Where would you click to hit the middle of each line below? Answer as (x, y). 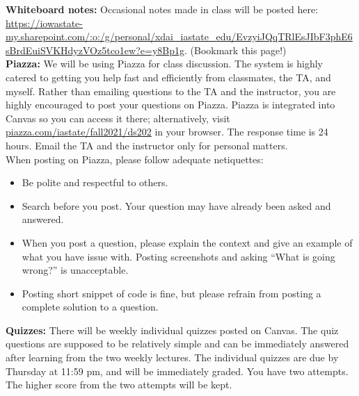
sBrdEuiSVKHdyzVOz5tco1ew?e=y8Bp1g (95, 50)
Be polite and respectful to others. (95, 182)
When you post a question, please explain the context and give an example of (187, 242)
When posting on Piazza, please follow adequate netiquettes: (135, 159)
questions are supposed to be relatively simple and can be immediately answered (177, 344)
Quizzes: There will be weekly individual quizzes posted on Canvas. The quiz (172, 330)
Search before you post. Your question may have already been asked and (176, 205)
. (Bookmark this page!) (235, 50)
